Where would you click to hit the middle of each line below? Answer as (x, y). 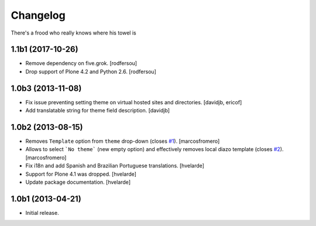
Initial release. (42, 213)
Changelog (38, 15)
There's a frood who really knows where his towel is (74, 33)
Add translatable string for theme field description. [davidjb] (97, 111)
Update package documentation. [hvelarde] (78, 182)
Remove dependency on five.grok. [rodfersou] (81, 63)
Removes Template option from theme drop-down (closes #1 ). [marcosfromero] (123, 141)
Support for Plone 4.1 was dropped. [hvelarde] (81, 174)
